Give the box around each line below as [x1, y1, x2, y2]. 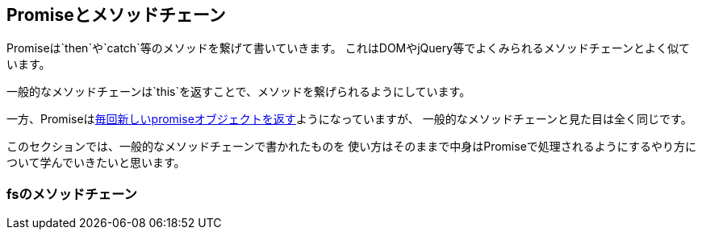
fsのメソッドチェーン [6, 185, 137, 202]
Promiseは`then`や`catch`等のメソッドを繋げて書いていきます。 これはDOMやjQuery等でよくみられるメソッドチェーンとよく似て [6, 41, 690, 56]
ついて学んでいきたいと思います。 [6, 155, 186, 170]
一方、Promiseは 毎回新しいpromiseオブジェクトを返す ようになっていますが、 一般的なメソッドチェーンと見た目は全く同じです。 [6, 112, 692, 126]
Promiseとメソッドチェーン [6, 5, 226, 25]
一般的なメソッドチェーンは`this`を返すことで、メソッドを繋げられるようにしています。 [6, 85, 471, 99]
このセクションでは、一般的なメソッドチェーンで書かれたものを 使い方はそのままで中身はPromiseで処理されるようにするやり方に [6, 139, 696, 154]
